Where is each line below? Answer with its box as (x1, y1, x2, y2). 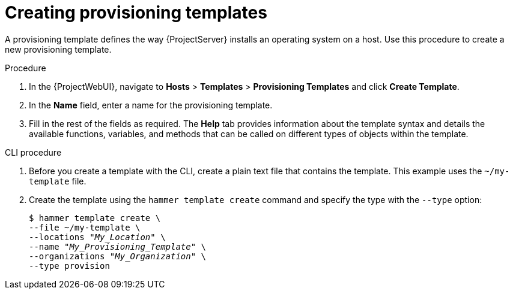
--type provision (29, 260, 110, 271)
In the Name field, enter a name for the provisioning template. (29, 99, 273, 110)
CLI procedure (5, 147, 62, 157)
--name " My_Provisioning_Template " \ (29, 241, 207, 251)
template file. (29, 175, 87, 186)
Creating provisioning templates (5, 2, 267, 23)
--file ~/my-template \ (29, 222, 141, 232)
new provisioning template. (5, 44, 112, 54)
